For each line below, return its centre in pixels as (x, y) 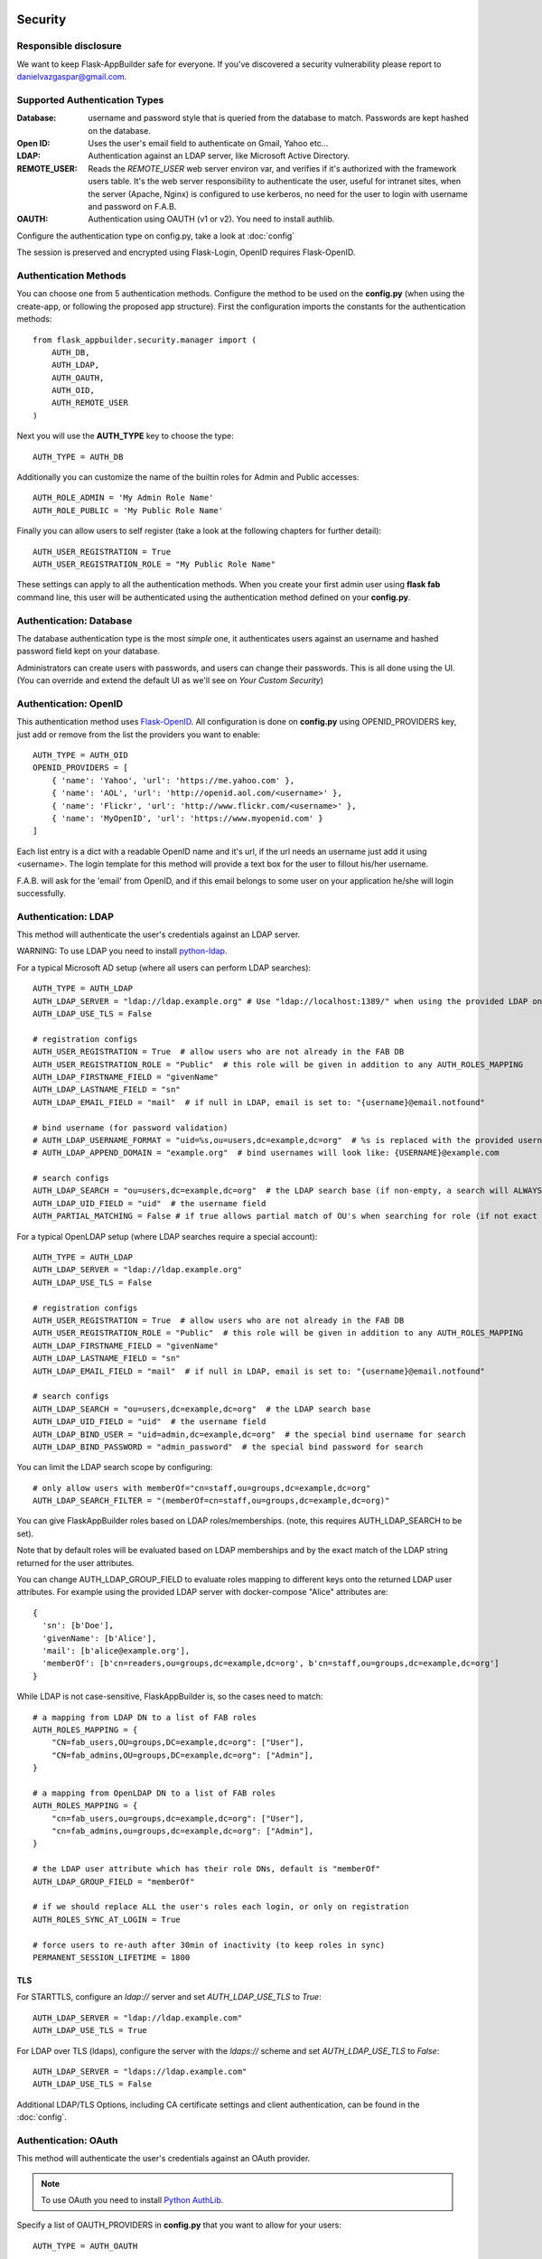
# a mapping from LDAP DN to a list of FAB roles (145, 1717)
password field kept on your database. (88, 651)
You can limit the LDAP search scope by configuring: (115, 1467)
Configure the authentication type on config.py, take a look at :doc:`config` (156, 236)
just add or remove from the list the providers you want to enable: (139, 734)
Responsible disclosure (69, 46)
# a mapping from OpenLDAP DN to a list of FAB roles (154, 1793)
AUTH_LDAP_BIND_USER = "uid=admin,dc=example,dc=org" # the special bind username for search (250, 1434)
